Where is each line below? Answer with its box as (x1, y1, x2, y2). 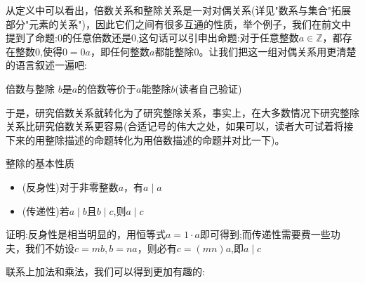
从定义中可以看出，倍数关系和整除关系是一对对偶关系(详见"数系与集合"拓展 (6, 3, 351, 17)
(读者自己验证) (175, 81, 242, 96)
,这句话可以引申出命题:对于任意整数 (135, 30, 299, 45)
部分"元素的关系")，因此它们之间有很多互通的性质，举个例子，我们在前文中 (6, 16, 351, 31)
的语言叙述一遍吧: (6, 58, 87, 72)
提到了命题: (6, 30, 58, 45)
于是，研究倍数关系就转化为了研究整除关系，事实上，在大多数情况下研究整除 (6, 105, 359, 119)
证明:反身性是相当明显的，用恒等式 (6, 227, 166, 242)
